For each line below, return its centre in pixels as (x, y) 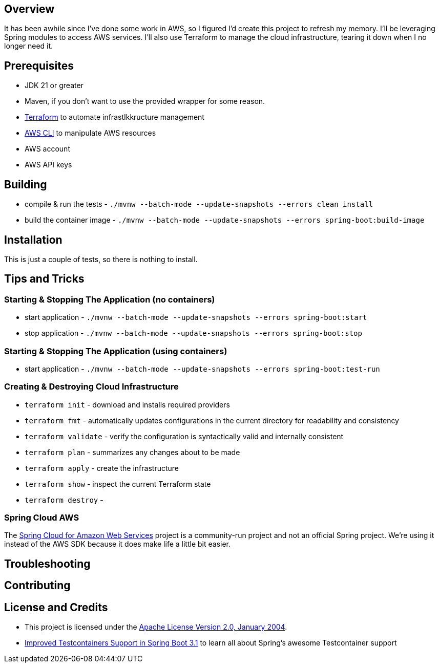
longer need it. (29, 46)
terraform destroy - (64, 500)
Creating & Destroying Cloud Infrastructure (91, 387)
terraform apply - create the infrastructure (102, 468)
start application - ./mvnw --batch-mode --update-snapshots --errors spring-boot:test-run (202, 369)
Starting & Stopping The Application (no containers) (110, 299)
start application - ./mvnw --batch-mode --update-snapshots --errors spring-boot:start (196, 317)
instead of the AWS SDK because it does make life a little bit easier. (117, 544)
